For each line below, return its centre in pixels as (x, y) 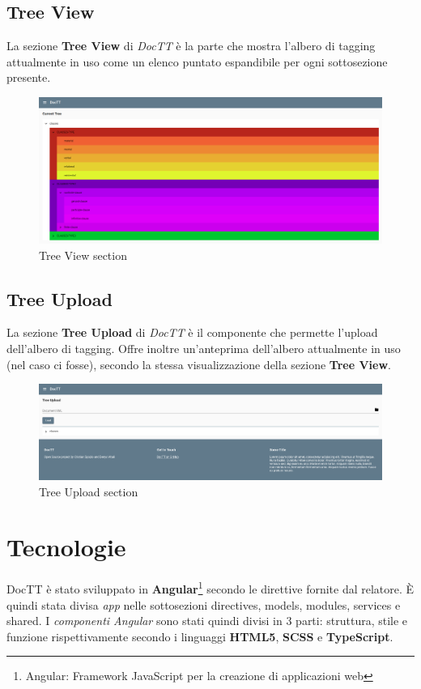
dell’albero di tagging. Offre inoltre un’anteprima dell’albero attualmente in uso (204, 348)
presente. (29, 77)
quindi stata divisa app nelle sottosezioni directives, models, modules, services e (204, 604)
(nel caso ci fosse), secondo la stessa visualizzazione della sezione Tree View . (199, 364)
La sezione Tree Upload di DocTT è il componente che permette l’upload (192, 332)
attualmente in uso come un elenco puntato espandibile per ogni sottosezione (197, 61)
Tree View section (83, 255)
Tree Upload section (89, 491)
